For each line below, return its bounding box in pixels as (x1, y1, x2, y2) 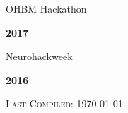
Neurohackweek (6, 49, 73, 64)
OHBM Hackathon (6, 1, 87, 16)
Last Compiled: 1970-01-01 (6, 96, 123, 111)
